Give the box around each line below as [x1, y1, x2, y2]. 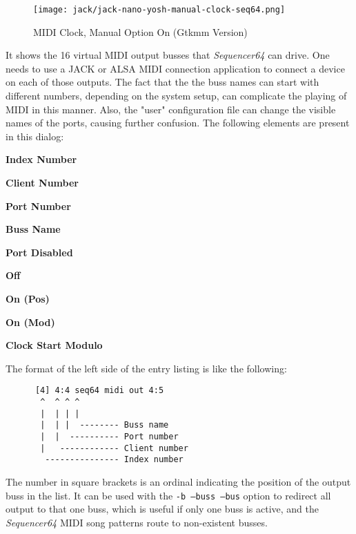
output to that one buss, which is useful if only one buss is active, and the [6, 502, 319, 516]
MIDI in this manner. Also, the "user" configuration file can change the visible [6, 102, 336, 116]
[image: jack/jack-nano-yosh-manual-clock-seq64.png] [33, 5, 286, 15]
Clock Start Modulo [6, 338, 103, 352]
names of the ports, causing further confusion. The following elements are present [6, 115, 350, 130]
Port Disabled [6, 245, 73, 259]
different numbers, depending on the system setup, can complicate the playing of [6, 88, 347, 103]
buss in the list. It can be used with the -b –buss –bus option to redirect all [6, 488, 331, 502]
